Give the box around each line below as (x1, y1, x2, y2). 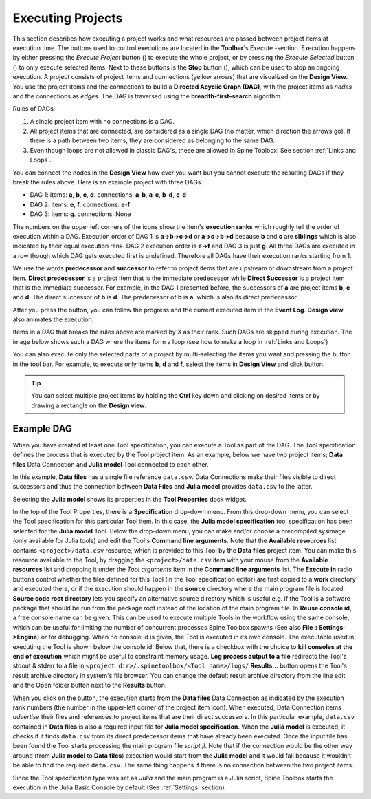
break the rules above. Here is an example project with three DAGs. (12, 178, 203, 187)
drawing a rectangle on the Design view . (31, 401, 147, 409)
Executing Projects (12, 10, 123, 25)
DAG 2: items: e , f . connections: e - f (30, 200, 131, 209)
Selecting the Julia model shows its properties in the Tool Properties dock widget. (12, 495, 247, 503)
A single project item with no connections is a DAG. (30, 117, 175, 125)
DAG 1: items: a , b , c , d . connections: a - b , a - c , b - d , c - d (30, 191, 187, 199)
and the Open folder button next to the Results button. (12, 681, 167, 690)
